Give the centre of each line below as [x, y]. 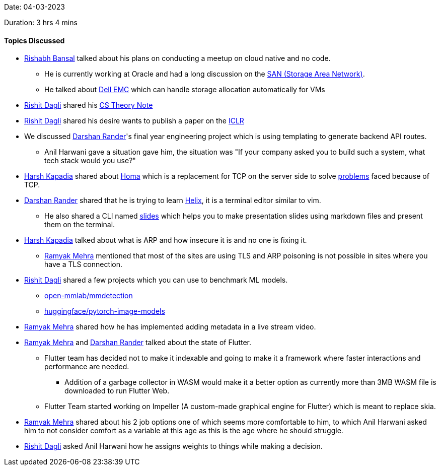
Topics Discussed [34, 40]
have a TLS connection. [84, 264]
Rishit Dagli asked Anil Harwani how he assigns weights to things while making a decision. [173, 446]
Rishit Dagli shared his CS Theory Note [89, 105]
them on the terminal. [80, 225]
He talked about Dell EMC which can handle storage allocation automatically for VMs [185, 90]
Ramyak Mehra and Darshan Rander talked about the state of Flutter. [138, 343]
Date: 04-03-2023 [34, 7]
